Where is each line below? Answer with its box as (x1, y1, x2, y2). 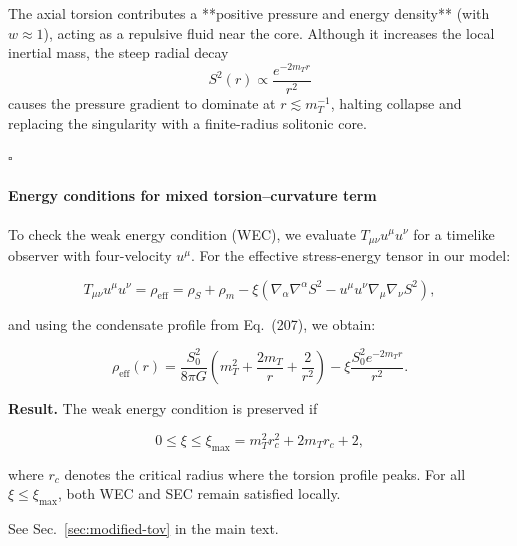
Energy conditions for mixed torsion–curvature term (8, 185, 377, 206)
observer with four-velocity (8, 244, 172, 265)
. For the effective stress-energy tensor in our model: (190, 244, 511, 265)
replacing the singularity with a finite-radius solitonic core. (8, 112, 367, 133)
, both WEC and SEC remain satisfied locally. (57, 483, 341, 504)
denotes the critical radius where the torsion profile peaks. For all (64, 463, 466, 484)
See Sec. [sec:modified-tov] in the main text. (8, 517, 279, 538)
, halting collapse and (330, 92, 462, 113)
